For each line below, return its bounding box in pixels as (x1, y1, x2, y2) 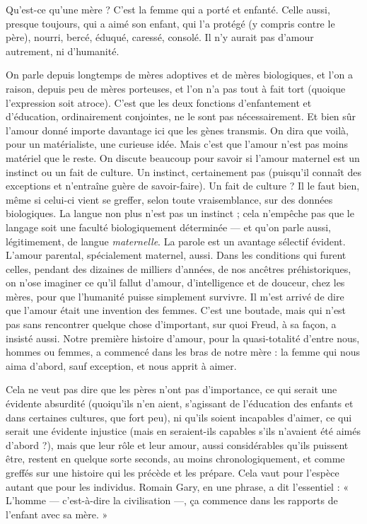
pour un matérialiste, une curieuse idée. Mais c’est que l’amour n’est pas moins (6, 136, 349, 151)
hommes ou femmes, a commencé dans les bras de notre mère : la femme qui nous (6, 344, 360, 359)
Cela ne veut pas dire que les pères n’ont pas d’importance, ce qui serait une (6, 382, 337, 397)
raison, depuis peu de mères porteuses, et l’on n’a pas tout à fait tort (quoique (6, 81, 346, 95)
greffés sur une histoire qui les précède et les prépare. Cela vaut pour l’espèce (6, 465, 339, 479)
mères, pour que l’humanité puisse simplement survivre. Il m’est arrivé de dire (6, 289, 344, 303)
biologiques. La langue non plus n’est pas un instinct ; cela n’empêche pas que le (6, 206, 354, 221)
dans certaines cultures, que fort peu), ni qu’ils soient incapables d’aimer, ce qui (6, 409, 352, 424)
